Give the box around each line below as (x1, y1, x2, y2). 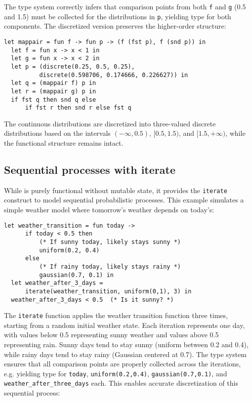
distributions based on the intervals (4, 128, 111, 138)
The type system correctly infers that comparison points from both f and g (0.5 (4, 1, 246, 11)
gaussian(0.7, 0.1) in (39, 271, 114, 279)
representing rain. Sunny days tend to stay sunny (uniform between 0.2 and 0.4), (4, 339, 249, 350)
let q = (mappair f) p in (11, 80, 96, 87)
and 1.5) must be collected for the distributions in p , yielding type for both (4, 11, 231, 21)
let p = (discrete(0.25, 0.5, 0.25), (11, 63, 135, 70)
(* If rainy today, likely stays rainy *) (39, 263, 181, 270)
